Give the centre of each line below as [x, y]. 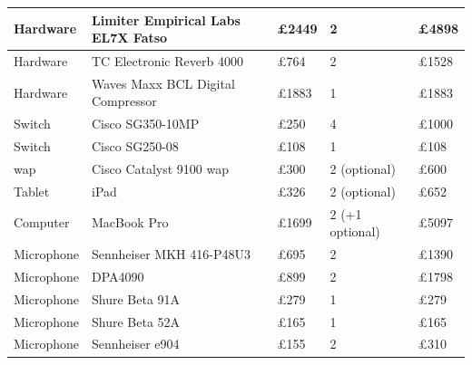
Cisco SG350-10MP [146, 124]
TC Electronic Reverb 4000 [167, 60]
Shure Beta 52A [136, 321]
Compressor [124, 101]
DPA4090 [118, 276]
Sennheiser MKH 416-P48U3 [171, 254]
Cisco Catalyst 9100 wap [161, 168]
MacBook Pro [130, 222]
